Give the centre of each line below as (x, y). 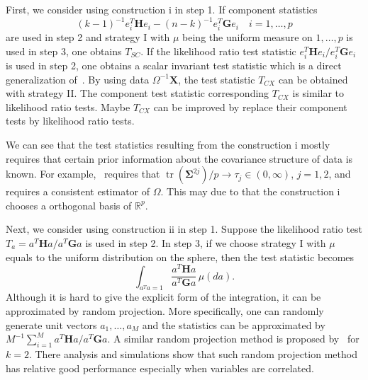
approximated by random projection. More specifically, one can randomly (165, 311)
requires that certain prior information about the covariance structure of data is (179, 158)
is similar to (318, 93)
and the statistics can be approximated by (234, 324)
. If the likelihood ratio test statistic (218, 51)
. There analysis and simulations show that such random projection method (193, 354)
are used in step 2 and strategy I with (88, 37)
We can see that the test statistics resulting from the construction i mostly (168, 144)
